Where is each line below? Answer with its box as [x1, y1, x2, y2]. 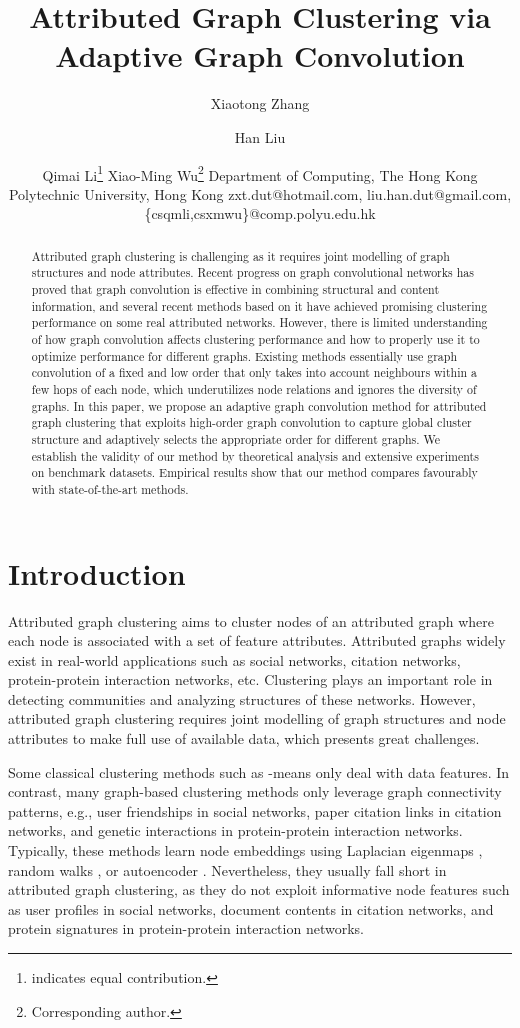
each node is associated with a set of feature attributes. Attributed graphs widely [8, 630, 506, 651]
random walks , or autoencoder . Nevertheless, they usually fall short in [8, 859, 447, 880]
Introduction [8, 552, 186, 593]
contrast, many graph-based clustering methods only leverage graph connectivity [8, 781, 502, 802]
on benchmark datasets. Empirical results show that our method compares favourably [31, 464, 478, 481]
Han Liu [234, 126, 286, 147]
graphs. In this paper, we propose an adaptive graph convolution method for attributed [31, 397, 487, 414]
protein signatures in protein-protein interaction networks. [8, 918, 364, 939]
